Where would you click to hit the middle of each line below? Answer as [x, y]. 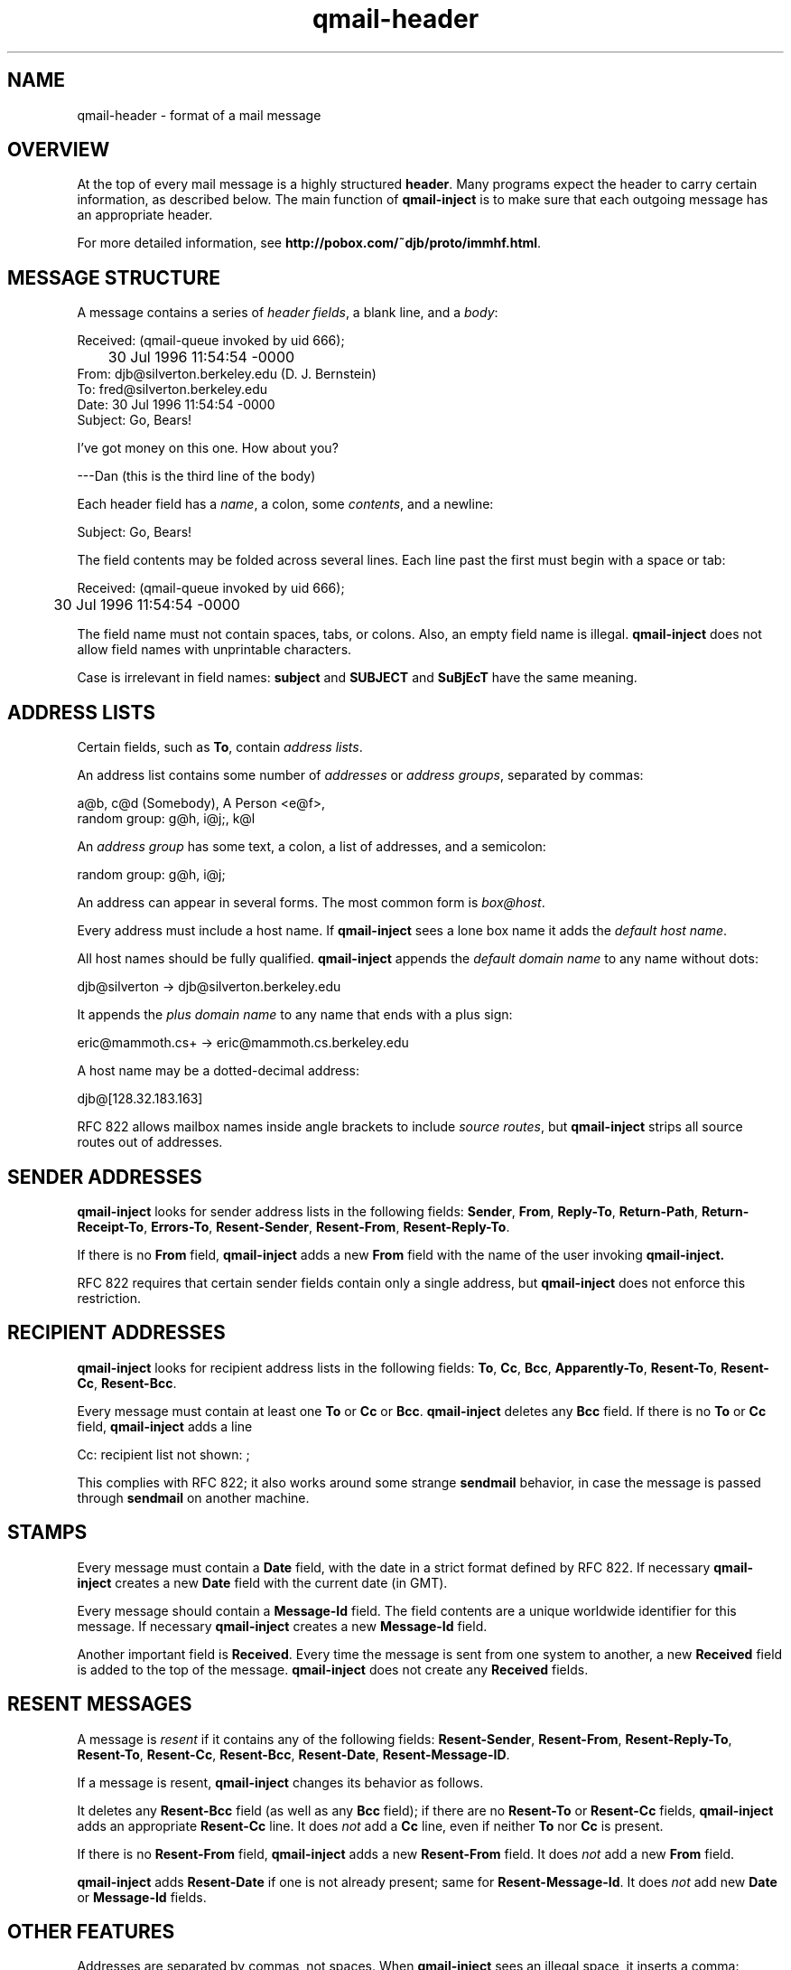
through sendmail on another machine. [193, 1497]
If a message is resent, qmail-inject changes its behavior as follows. [280, 1782]
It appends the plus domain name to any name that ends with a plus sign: [295, 1015]
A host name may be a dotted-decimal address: [219, 1071]
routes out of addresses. [150, 1142]
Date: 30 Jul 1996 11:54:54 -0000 [176, 405]
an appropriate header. [145, 215]
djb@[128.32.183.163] [140, 1099]
